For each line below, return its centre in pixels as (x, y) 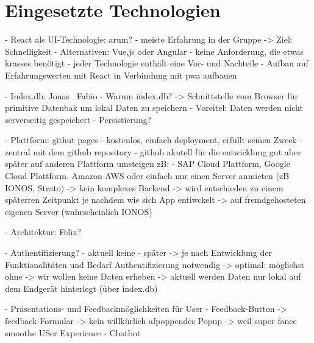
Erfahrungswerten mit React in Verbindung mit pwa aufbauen (121, 75)
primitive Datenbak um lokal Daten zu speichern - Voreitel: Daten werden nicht (154, 108)
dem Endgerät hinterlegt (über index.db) (81, 288)
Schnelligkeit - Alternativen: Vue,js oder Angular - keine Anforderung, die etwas (154, 51)
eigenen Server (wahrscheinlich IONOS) (79, 211)
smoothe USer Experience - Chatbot (73, 332)
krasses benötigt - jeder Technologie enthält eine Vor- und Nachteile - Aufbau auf (157, 63)
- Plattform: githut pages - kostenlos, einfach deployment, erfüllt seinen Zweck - (154, 140)
